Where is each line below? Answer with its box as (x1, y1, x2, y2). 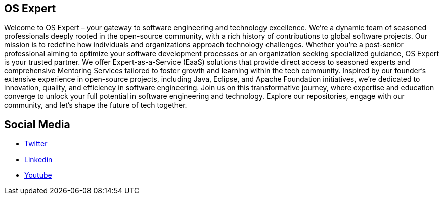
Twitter (24, 139, 48, 148)
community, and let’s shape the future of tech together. (4, 101, 187, 110)
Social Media (4, 118, 70, 131)
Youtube (24, 171, 52, 180)
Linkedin (24, 155, 53, 164)
